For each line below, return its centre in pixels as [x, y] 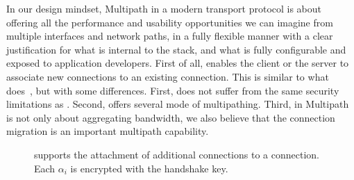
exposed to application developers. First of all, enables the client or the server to [178, 63]
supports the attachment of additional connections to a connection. [177, 154]
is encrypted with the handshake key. [149, 168]
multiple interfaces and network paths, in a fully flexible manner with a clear [170, 36]
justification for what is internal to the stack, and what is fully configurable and [176, 49]
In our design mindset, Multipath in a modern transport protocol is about [164, 8]
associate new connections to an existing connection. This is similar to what [168, 76]
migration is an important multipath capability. [108, 131]
